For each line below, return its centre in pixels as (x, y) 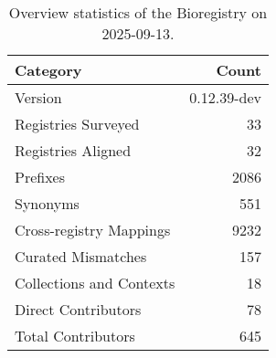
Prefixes (40, 177)
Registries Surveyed (77, 124)
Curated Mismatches (81, 256)
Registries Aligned (73, 150)
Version (38, 97)
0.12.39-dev (225, 97)
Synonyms (47, 203)
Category (48, 70)
